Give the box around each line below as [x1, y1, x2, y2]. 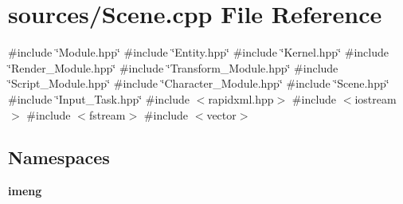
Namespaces [8, 145, 110, 170]
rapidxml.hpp [208, 90, 274, 107]
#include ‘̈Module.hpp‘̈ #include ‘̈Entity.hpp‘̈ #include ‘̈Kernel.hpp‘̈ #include [8, 44, 389, 61]
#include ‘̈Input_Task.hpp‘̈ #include [8, 90, 190, 107]
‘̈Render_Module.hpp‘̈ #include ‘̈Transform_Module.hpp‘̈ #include [8, 59, 338, 76]
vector [206, 106, 237, 123]
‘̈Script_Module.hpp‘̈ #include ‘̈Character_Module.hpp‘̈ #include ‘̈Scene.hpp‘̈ [8, 75, 389, 92]
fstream [88, 106, 126, 123]
